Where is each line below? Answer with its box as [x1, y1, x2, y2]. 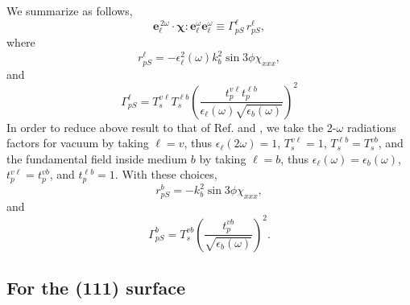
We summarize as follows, [6, 2, 133, 19]
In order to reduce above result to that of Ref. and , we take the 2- [6, 118, 337, 135]
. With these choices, [114, 166, 217, 183]
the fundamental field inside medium [6, 150, 188, 167]
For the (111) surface [6, 274, 186, 299]
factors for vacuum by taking [6, 134, 149, 151]
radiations [346, 118, 396, 135]
